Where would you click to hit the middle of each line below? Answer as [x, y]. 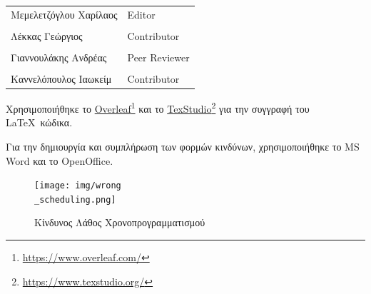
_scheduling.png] [75, 199]
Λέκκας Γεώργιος [47, 35]
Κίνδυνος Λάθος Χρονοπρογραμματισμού [120, 222]
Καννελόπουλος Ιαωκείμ [61, 79]
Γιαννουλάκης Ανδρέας [59, 57]
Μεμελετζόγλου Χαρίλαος [64, 14]
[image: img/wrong [78, 186]
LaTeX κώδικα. [39, 122]
